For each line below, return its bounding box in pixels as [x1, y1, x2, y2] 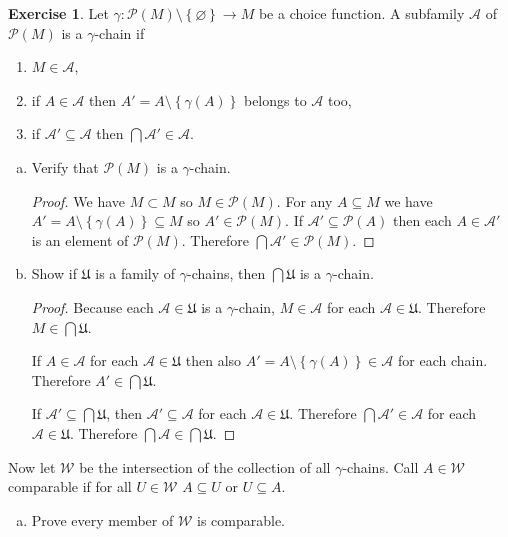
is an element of [31, 229, 129, 250]
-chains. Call [342, 456, 419, 477]
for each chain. [397, 350, 488, 371]
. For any [276, 190, 333, 211]
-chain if [94, 22, 145, 43]
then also [185, 350, 242, 371]
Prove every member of [31, 509, 174, 530]
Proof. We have [31, 190, 126, 211]
